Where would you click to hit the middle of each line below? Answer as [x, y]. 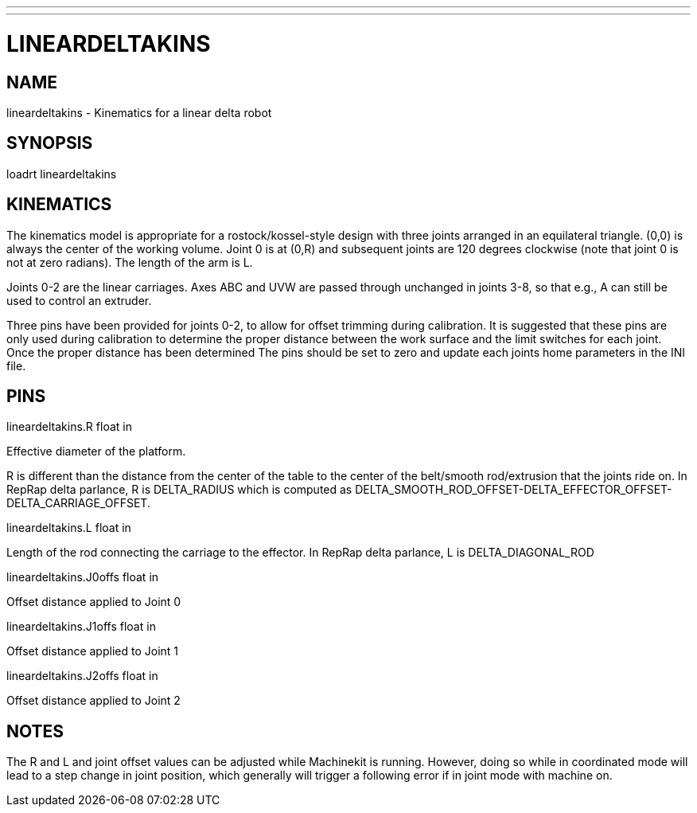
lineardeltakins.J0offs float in [83, 577]
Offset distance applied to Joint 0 [94, 602]
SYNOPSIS [50, 143]
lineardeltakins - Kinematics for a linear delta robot [139, 112]
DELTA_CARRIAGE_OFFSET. [78, 503]
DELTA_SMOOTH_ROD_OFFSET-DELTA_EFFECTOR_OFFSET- [514, 490]
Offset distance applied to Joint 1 [93, 651]
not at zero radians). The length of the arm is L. [130, 262]
